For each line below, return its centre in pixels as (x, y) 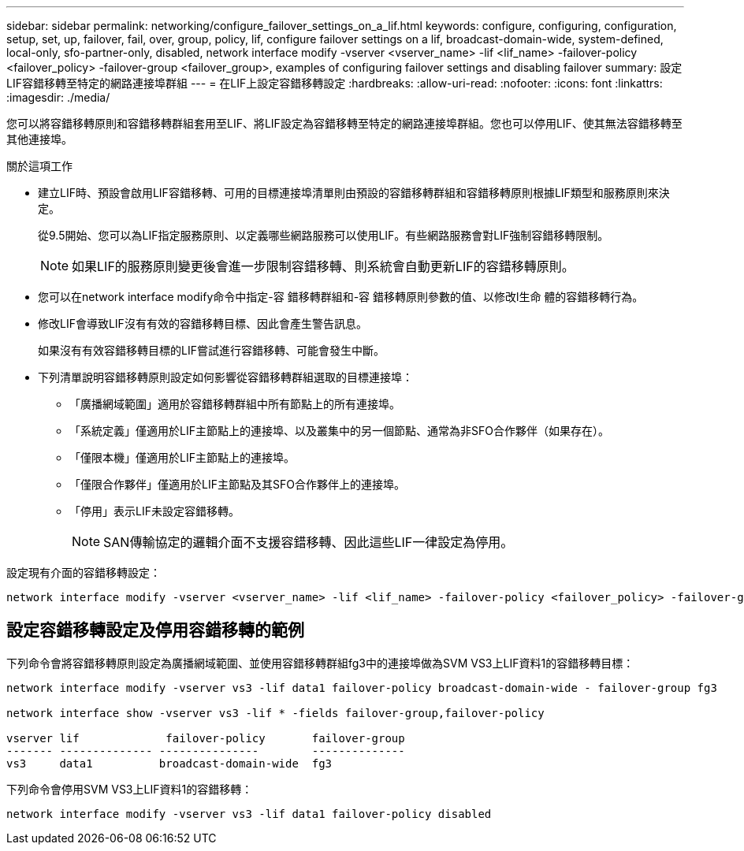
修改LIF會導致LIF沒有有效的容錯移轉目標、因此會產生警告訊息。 (203, 323)
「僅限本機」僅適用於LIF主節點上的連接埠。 (182, 457)
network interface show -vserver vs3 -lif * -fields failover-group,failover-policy (275, 713)
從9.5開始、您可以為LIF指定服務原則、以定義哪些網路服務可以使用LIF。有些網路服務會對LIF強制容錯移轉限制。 (324, 235)
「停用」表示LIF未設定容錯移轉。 (154, 511)
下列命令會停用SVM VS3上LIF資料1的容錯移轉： (130, 789)
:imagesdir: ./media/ (58, 97)
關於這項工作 (39, 166)
